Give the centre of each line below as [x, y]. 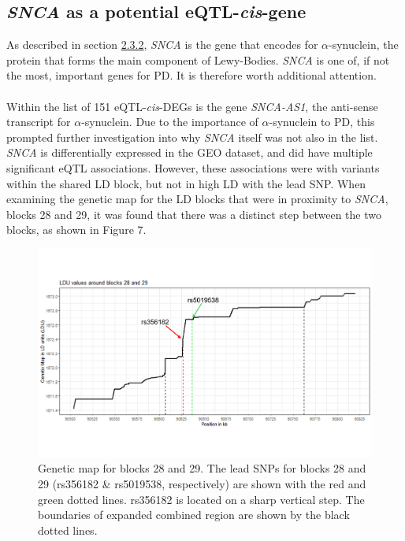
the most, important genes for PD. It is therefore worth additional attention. [191, 75]
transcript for [39, 122]
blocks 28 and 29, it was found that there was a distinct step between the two [194, 214]
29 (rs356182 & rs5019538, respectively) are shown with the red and [202, 483]
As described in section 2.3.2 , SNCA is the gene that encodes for [162, 44]
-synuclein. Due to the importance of [170, 122]
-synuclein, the [364, 44]
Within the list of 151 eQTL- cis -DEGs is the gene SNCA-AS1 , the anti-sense [192, 106]
